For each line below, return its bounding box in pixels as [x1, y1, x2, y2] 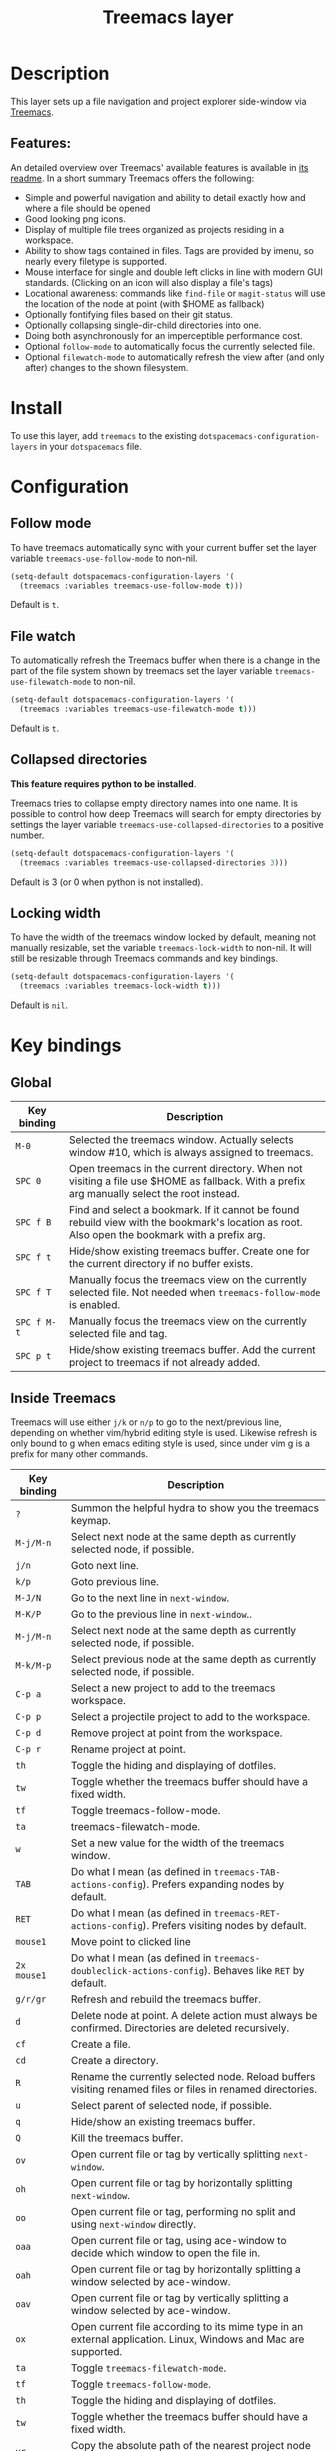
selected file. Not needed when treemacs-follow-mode [68, 1286, 321, 1300]
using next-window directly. [70, 2217, 197, 2231]
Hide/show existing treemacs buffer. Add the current [68, 1343, 317, 1357]
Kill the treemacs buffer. [70, 2131, 184, 2145]
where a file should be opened [24, 202, 151, 214]
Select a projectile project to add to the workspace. [70, 1709, 311, 1723]
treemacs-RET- [213, 1907, 281, 1919]
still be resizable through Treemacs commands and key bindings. [10, 952, 278, 965]
